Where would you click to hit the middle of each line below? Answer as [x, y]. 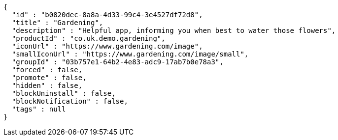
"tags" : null [39, 109]
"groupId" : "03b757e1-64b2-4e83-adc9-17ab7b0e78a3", [118, 62]
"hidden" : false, [47, 85]
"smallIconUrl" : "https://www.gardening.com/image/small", [130, 54]
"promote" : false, [49, 78]
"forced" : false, [47, 70]
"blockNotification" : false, [70, 101]
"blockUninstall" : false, [64, 93]
